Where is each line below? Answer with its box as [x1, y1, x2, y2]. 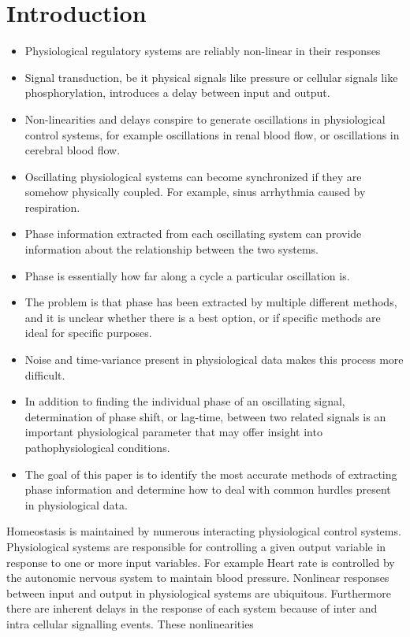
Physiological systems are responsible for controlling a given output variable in [6, 538, 386, 554]
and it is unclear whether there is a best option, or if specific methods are [24, 309, 381, 325]
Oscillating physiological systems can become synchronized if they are [24, 168, 362, 184]
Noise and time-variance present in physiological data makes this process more [24, 351, 404, 368]
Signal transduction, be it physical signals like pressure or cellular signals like [24, 69, 398, 85]
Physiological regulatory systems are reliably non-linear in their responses [24, 43, 381, 59]
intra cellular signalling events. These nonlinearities [6, 615, 254, 631]
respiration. [24, 198, 80, 215]
